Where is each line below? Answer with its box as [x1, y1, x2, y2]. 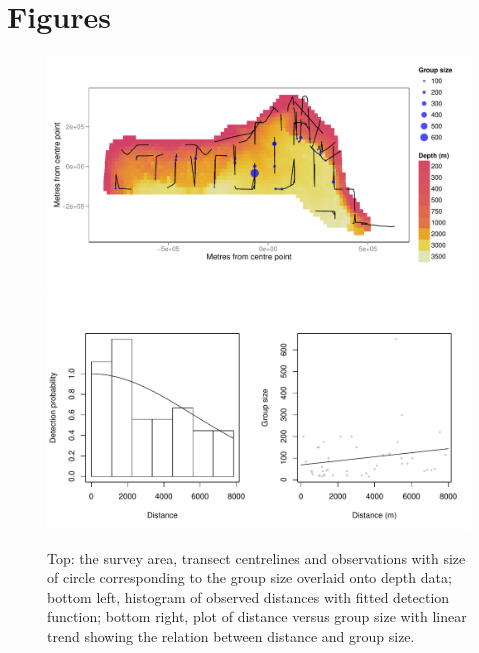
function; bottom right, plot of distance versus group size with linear [47, 606, 467, 627]
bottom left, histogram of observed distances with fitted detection [47, 586, 450, 607]
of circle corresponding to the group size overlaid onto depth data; [47, 567, 452, 588]
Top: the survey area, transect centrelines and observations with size [47, 547, 466, 568]
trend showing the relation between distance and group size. [47, 626, 415, 647]
